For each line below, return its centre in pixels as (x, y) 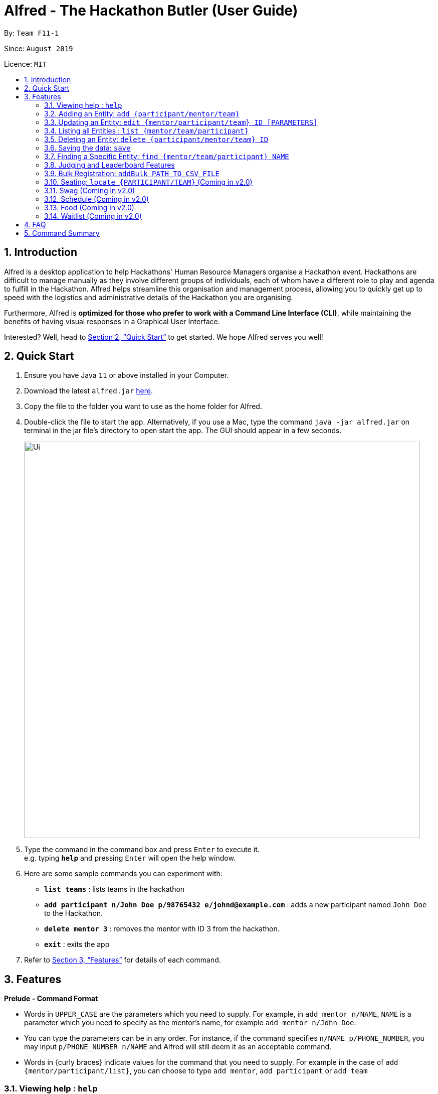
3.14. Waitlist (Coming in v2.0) (93, 216)
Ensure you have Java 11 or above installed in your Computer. (127, 375)
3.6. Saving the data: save (87, 148)
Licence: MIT (26, 64)
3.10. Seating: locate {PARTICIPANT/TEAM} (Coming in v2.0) (148, 182)
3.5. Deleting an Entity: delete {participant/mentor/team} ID (156, 139)
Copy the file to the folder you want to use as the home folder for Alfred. (143, 406)
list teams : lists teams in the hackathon (115, 889)
